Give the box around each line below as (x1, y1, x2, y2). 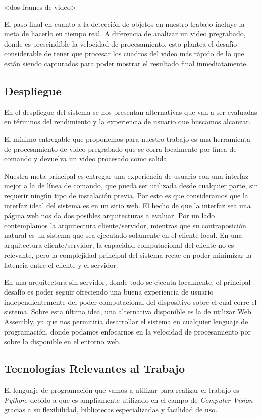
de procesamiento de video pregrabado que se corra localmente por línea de (4, 143, 237, 154)
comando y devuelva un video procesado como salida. (4, 153, 169, 164)
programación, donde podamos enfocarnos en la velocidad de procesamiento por (4, 326, 251, 337)
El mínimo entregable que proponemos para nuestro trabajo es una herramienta (4, 133, 250, 144)
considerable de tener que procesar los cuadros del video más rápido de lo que (4, 48, 244, 59)
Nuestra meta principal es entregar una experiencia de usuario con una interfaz (4, 170, 249, 181)
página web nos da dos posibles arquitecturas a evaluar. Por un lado (4, 210, 215, 221)
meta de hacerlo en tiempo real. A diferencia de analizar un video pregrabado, (4, 28, 246, 39)
